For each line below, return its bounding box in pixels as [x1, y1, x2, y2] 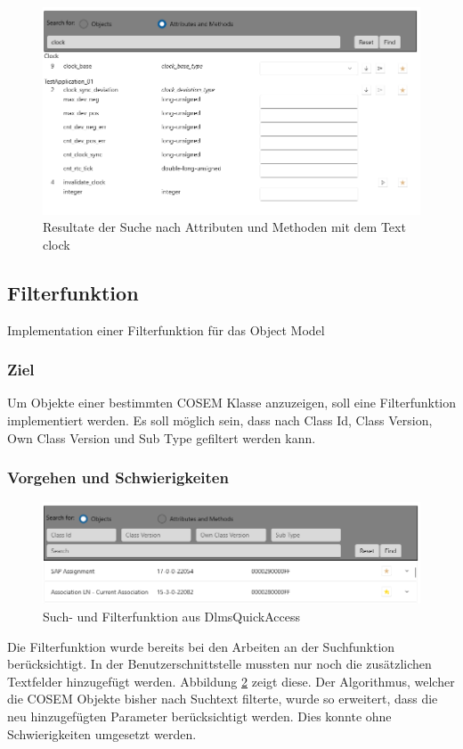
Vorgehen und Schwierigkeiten [7, 466, 229, 489]
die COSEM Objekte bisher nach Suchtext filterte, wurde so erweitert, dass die [7, 689, 438, 708]
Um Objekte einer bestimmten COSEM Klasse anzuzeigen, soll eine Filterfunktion [7, 393, 457, 412]
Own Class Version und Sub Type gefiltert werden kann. [7, 428, 316, 447]
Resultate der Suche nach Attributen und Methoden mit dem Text [43, 218, 406, 236]
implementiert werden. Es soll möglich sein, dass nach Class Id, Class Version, [7, 410, 433, 429]
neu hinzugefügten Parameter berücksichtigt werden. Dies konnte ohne [7, 706, 392, 725]
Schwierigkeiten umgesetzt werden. [7, 724, 197, 743]
